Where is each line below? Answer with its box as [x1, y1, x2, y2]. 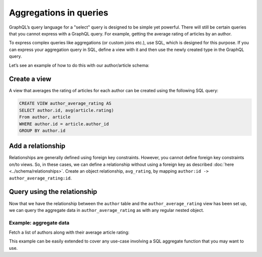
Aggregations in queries [9, 7, 109, 18]
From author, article [19, 114, 71, 120]
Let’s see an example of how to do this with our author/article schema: [9, 62, 150, 68]
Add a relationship [9, 142, 65, 150]
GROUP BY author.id [19, 128, 65, 133]
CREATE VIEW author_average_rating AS [19, 101, 112, 106]
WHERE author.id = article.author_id [19, 121, 109, 127]
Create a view [9, 75, 51, 83]
